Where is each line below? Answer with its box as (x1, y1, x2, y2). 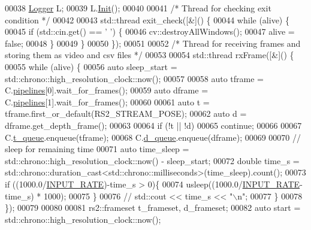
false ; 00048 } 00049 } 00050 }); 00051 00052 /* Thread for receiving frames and (5, 37, 301, 49)
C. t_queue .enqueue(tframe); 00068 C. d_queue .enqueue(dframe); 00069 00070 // (5, 131, 301, 143)
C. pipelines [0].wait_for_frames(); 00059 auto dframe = (5, 84, 209, 96)
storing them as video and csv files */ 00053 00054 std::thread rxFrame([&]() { (5, 49, 294, 61)
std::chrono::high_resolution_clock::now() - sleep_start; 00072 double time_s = (5, 154, 300, 167)
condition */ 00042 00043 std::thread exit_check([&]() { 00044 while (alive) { (5, 13, 289, 26)
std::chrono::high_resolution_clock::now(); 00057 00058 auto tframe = (5, 72, 264, 84)
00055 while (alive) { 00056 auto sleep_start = (5, 60, 177, 72)
